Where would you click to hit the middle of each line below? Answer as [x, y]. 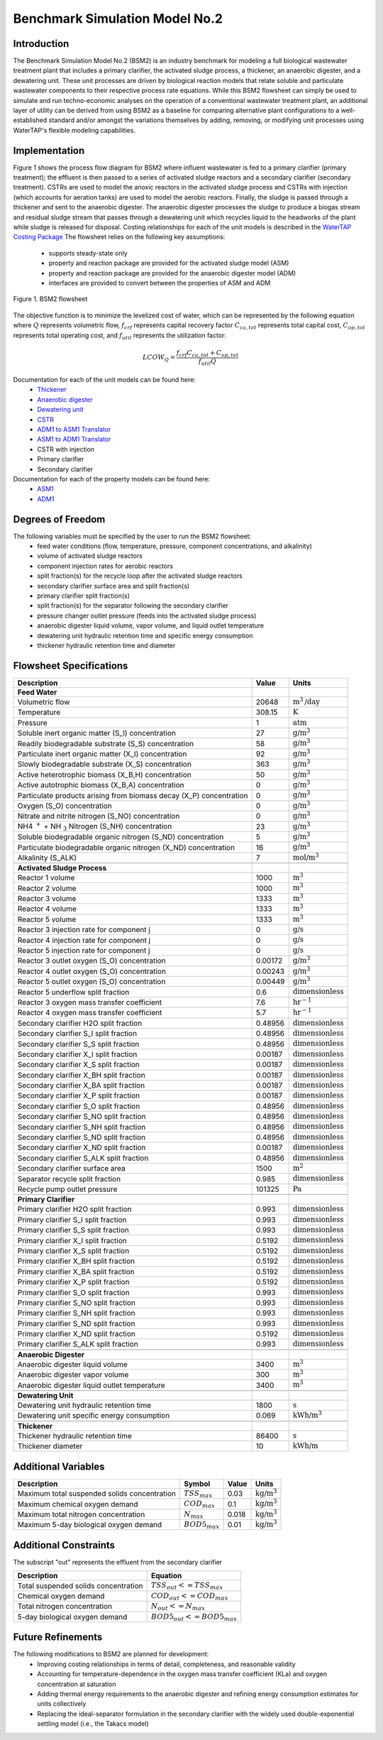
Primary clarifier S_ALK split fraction [78, 1344]
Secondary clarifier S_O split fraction [79, 1106]
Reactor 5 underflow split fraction [73, 992]
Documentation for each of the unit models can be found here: [105, 380]
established [30, 120]
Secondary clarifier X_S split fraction [78, 1065]
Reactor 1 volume [46, 878]
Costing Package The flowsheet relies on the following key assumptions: [119, 237]
